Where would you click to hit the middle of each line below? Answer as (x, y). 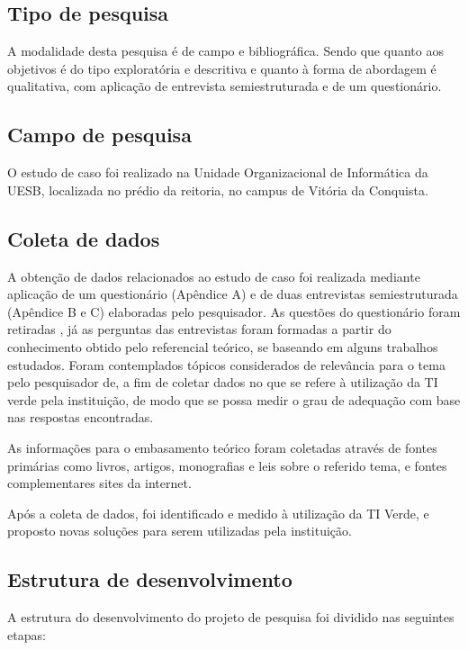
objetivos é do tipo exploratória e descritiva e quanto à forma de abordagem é (222, 68)
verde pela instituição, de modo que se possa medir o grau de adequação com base (234, 399)
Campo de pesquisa (99, 135)
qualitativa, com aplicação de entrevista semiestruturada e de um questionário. (225, 86)
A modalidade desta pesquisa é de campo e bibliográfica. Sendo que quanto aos (225, 51)
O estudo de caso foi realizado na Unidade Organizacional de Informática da (218, 172)
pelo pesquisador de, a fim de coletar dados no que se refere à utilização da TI (223, 382)
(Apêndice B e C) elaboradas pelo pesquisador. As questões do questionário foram (234, 311)
